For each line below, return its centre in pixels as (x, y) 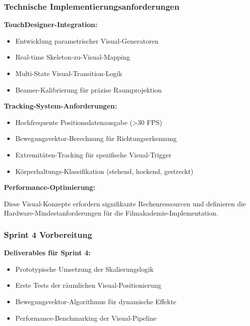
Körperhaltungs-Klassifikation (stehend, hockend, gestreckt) (104, 171)
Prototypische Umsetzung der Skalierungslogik (84, 269)
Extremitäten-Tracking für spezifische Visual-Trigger (93, 154)
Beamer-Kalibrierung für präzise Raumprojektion (89, 89)
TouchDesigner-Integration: (51, 24)
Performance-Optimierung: (50, 187)
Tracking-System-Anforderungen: (60, 106)
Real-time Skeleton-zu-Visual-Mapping (73, 57)
